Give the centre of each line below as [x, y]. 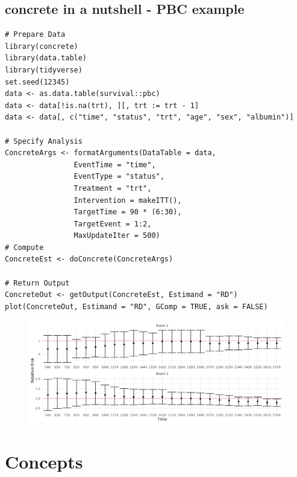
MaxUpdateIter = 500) [117, 236]
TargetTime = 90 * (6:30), [128, 212]
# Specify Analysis [44, 141]
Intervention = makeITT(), [128, 200]
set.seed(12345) [37, 82]
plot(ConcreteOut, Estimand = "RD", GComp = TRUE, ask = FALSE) [136, 306]
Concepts [44, 461]
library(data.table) [46, 58]
